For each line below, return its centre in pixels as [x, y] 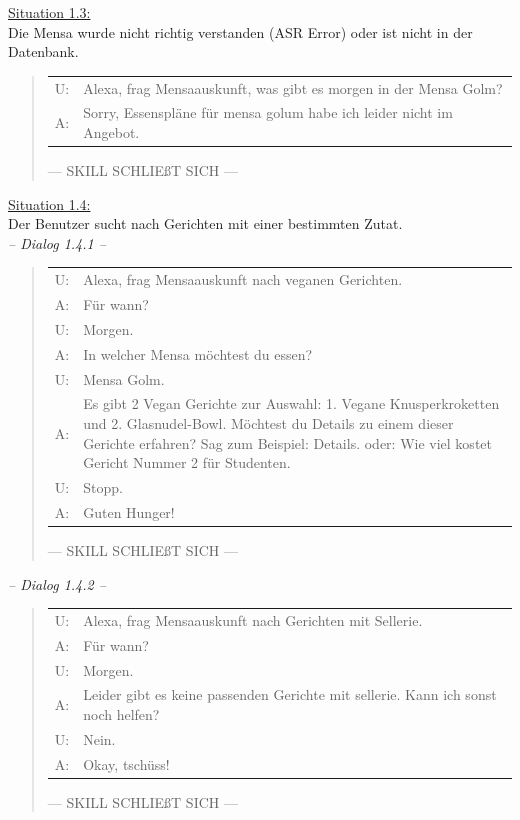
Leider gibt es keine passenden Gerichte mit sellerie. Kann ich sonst [290, 694]
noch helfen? [121, 714]
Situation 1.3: [49, 12]
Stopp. [103, 487]
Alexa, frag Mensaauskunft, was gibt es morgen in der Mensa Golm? [293, 87]
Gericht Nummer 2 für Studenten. [187, 462]
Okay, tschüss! [126, 763]
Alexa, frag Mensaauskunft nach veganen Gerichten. [243, 279]
